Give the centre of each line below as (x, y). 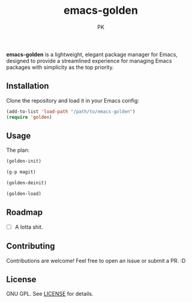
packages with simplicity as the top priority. (60, 67)
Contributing (31, 246)
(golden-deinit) (26, 183)
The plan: (18, 150)
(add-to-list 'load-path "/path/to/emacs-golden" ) (71, 112)
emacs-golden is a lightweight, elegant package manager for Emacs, (92, 54)
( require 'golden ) (29, 117)
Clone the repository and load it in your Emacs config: (73, 100)
